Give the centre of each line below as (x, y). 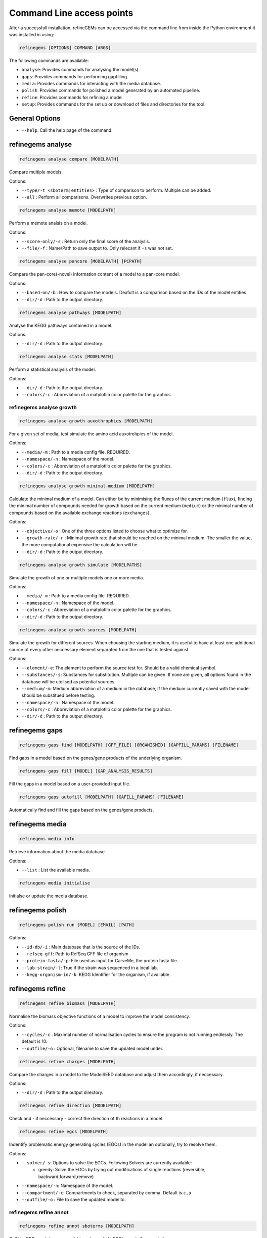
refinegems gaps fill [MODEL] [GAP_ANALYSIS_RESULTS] (86, 771)
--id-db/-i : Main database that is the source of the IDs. (81, 947)
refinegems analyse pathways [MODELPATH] (70, 312)
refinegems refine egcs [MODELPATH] (64, 1132)
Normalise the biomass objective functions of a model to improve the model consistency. (100, 1016)
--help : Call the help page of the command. (67, 130)
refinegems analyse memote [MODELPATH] (68, 210)
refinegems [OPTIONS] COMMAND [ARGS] (65, 48)
